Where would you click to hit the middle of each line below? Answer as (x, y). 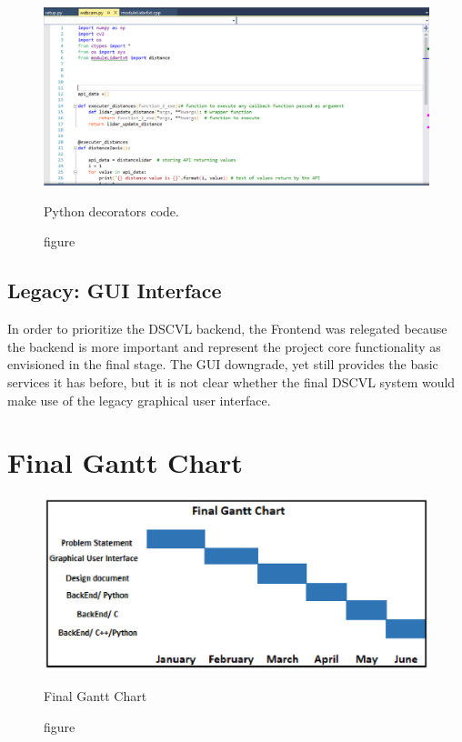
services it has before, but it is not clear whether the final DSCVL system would (231, 382)
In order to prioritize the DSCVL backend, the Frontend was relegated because (227, 329)
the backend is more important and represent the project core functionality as (224, 346)
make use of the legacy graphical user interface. (139, 400)
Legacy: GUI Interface (115, 291)
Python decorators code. (111, 211)
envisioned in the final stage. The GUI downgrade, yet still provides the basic (223, 364)
